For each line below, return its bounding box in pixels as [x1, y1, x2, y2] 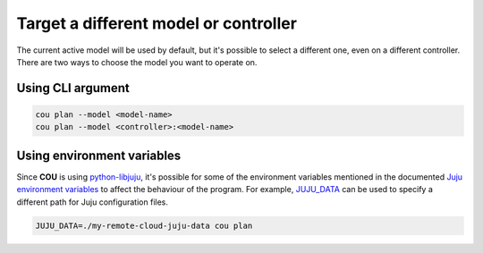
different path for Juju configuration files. [16, 197, 169, 207]
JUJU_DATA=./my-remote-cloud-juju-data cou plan [35, 220, 253, 231]
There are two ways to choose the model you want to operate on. [16, 56, 258, 67]
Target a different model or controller [16, 13, 297, 33]
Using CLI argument [16, 80, 130, 96]
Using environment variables [16, 148, 182, 163]
